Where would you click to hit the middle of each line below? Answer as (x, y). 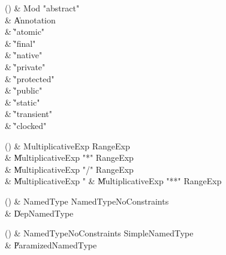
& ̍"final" (20, 43)
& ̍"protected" (30, 78)
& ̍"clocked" (26, 125)
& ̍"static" (22, 102)
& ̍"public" (24, 90)
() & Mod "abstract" (42, 8)
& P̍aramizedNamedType (51, 244)
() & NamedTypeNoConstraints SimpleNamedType (99, 233)
